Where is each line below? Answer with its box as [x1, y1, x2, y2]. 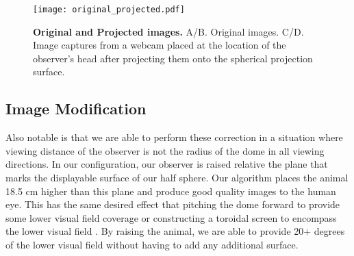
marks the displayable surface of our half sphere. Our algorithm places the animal [5, 170, 349, 185]
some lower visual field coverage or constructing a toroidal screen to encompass [5, 210, 337, 225]
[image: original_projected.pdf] [33, 5, 185, 14]
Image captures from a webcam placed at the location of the [33, 38, 286, 52]
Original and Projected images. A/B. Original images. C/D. [33, 24, 304, 38]
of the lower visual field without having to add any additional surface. [5, 237, 299, 251]
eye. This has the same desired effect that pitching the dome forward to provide [5, 197, 340, 212]
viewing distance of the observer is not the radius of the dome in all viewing [5, 143, 325, 157]
